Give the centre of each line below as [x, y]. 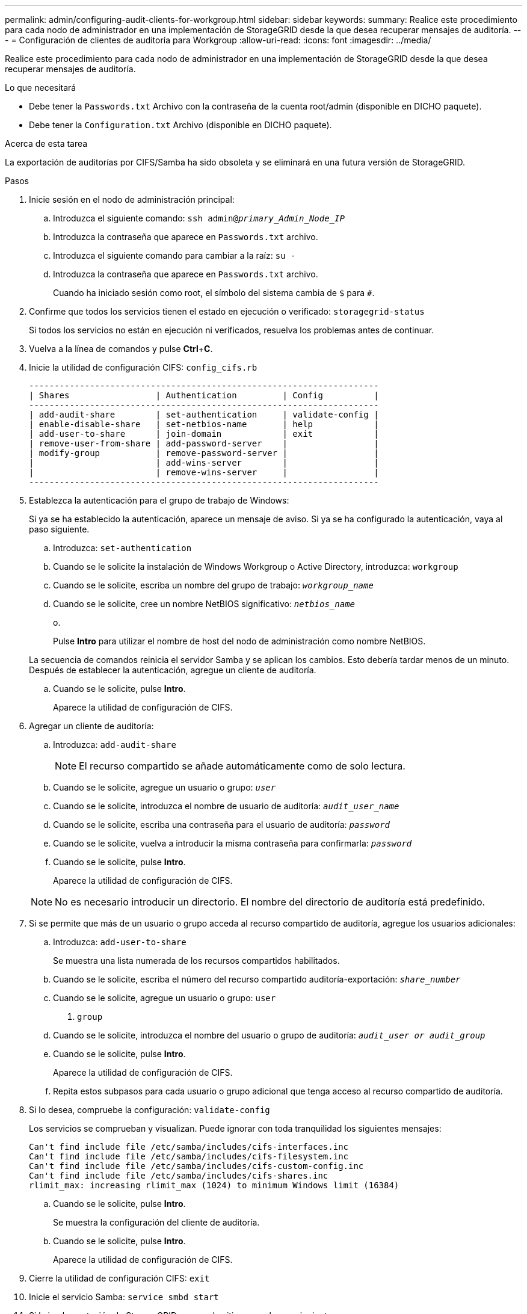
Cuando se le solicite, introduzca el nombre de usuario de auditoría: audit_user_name [226, 806]
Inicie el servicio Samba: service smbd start [124, 1297]
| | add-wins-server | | [204, 463]
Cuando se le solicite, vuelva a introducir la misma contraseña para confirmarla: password [233, 843]
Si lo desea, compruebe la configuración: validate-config [149, 1110]
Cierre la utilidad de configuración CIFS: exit [119, 1278]
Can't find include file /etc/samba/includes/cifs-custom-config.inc [196, 1166]
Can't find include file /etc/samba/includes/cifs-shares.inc [179, 1176]
